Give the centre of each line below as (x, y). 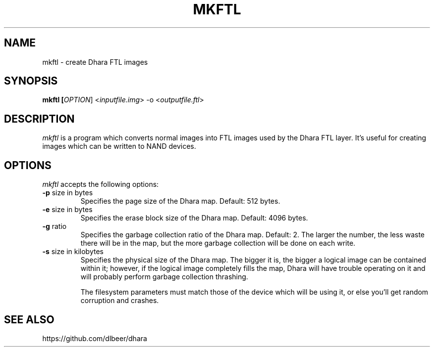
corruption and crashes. (120, 301)
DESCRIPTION (39, 119)
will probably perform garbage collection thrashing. (164, 277)
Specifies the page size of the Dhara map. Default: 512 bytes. (180, 201)
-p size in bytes (68, 193)
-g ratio (54, 226)
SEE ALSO (29, 319)
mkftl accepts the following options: (101, 184)
